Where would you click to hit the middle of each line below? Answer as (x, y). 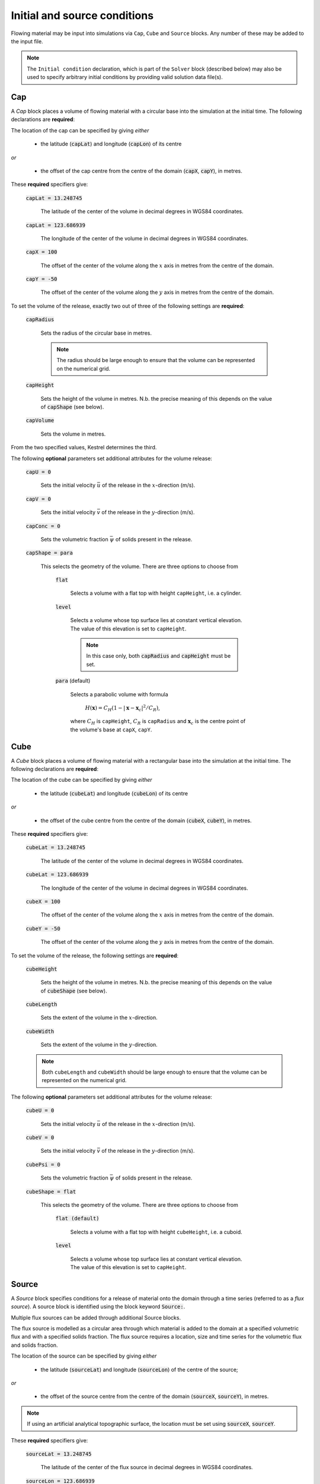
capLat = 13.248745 (54, 198)
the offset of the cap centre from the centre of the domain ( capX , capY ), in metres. (141, 171)
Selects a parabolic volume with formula (119, 694)
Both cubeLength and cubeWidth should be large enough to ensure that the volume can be (155, 1072)
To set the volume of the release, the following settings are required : (95, 955)
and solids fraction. (35, 1345)
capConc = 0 (43, 526)
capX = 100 (41, 252)
